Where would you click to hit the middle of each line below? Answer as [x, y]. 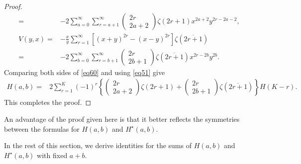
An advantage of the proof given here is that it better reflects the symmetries [122, 119]
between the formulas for [42, 128]
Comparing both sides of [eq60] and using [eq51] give [85, 72]
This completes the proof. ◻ [48, 102]
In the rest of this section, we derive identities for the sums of [98, 145]
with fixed [52, 155]
